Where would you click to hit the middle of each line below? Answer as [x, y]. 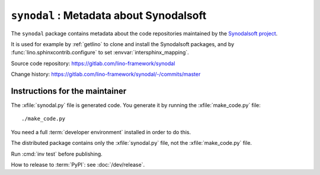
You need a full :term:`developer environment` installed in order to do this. [101, 132]
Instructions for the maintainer [69, 91]
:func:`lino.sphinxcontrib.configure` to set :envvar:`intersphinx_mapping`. [100, 53]
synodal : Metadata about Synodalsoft [109, 15]
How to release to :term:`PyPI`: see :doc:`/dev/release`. [78, 164]
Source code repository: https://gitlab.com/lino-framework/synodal [93, 63]
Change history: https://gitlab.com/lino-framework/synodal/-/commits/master [106, 74]
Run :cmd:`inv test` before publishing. [57, 154]
